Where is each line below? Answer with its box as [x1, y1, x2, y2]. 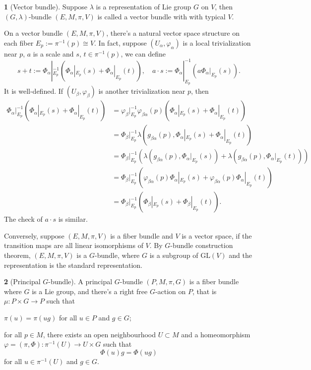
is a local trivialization [183, 37, 251, 48]
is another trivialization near [98, 86, 186, 96]
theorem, [4, 250, 31, 260]
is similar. [58, 214, 88, 224]
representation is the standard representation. [4, 259, 142, 270]
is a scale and [33, 48, 74, 59]
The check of [4, 214, 43, 224]
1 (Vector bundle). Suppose [4, 1, 88, 11]
